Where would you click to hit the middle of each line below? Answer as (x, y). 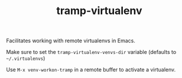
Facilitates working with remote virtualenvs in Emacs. (71, 41)
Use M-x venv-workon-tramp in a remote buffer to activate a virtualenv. (91, 70)
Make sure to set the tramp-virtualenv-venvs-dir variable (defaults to (91, 52)
